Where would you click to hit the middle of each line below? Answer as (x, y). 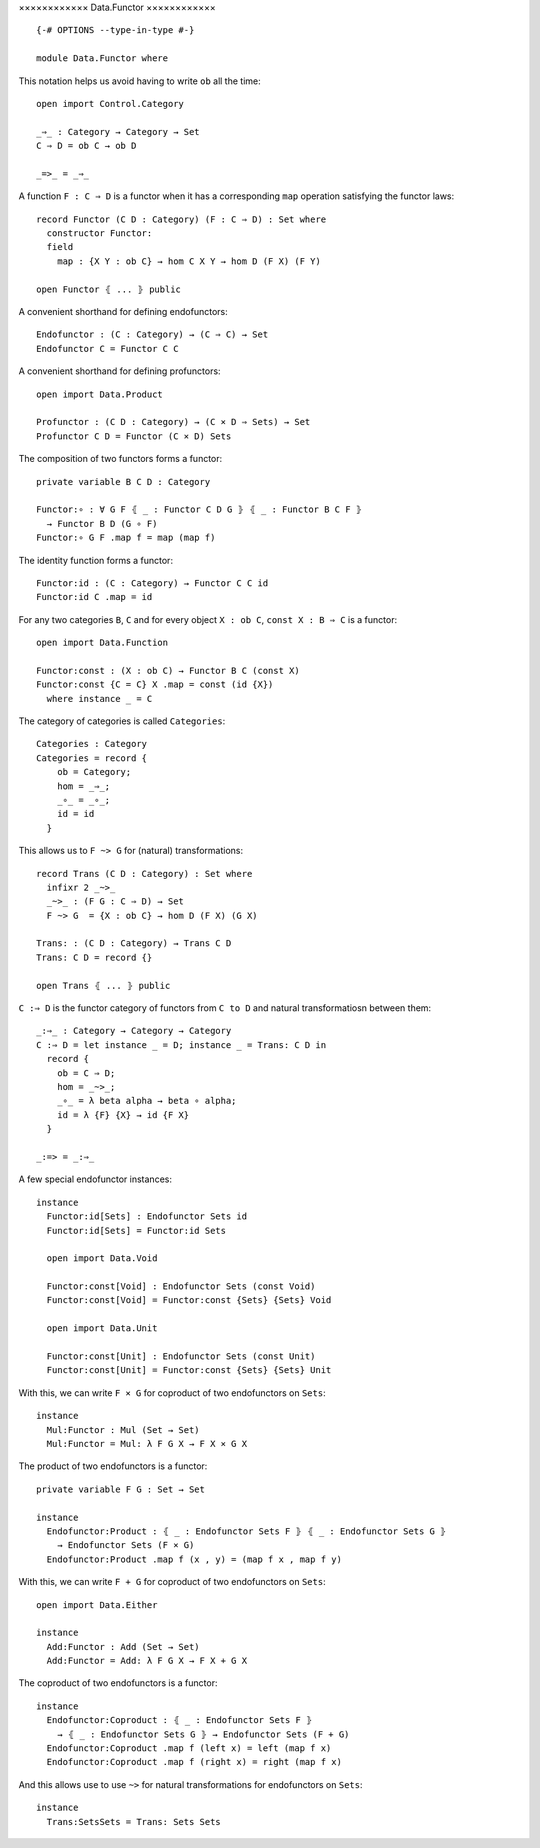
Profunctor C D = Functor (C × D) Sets (134, 436)
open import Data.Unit (102, 1328)
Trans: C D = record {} (94, 957)
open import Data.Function (102, 643)
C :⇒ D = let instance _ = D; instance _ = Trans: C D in (181, 1044)
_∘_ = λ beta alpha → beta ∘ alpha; (146, 1101)
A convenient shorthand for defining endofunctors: (123, 312)
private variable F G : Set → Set (120, 1489)
